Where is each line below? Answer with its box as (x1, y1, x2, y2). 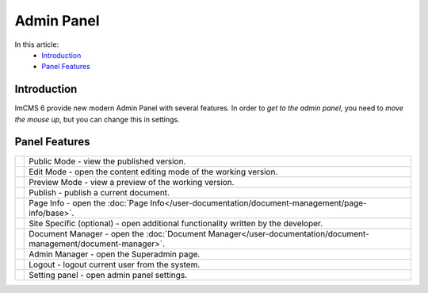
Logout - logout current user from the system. (29, 259, 201, 270)
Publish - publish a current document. (29, 187, 170, 198)
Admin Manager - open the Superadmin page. (29, 249, 201, 260)
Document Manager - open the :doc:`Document (29, 228, 206, 239)
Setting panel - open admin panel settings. (29, 269, 188, 280)
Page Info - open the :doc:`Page (29, 197, 148, 208)
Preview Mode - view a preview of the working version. (29, 176, 235, 187)
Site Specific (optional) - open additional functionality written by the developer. (29, 218, 323, 229)
